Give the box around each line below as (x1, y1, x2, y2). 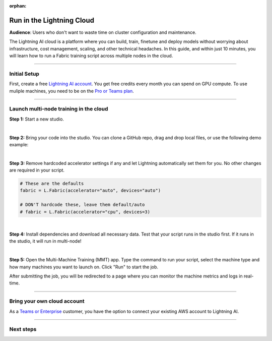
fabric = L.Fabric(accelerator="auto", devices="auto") (20, 188, 161, 194)
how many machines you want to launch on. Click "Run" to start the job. (9, 264, 159, 270)
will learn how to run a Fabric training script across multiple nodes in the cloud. (9, 53, 173, 59)
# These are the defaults (20, 181, 84, 187)
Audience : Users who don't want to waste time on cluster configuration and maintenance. (9, 29, 196, 35)
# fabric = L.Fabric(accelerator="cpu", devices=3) (20, 209, 151, 214)
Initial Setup (9, 70, 40, 77)
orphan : (9, 3, 27, 9)
